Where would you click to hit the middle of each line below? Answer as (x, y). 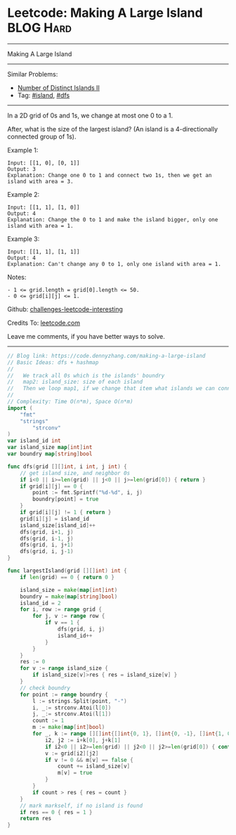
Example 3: (24, 239)
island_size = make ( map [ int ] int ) (69, 590)
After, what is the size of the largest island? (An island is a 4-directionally (113, 129)
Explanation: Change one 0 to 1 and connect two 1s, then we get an (110, 175)
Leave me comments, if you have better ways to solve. (86, 336)
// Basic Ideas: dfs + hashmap (53, 362)
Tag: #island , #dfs (44, 95)
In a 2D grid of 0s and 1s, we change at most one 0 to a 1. (90, 115)
